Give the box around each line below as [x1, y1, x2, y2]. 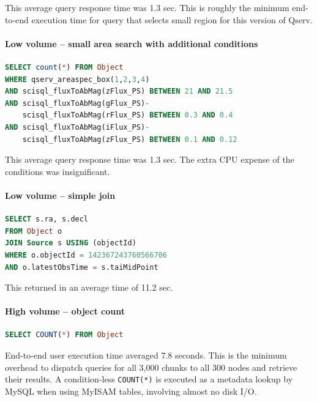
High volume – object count [5, 305, 125, 318]
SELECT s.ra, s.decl [5, 215, 89, 224]
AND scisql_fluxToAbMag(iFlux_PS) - [5, 122, 150, 132]
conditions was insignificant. [5, 165, 110, 177]
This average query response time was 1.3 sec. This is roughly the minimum [5, 1, 289, 13]
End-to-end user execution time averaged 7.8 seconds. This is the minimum [5, 349, 287, 362]
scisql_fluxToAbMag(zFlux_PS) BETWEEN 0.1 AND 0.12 [22, 135, 237, 144]
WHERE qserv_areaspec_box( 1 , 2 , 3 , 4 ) [5, 75, 150, 84]
